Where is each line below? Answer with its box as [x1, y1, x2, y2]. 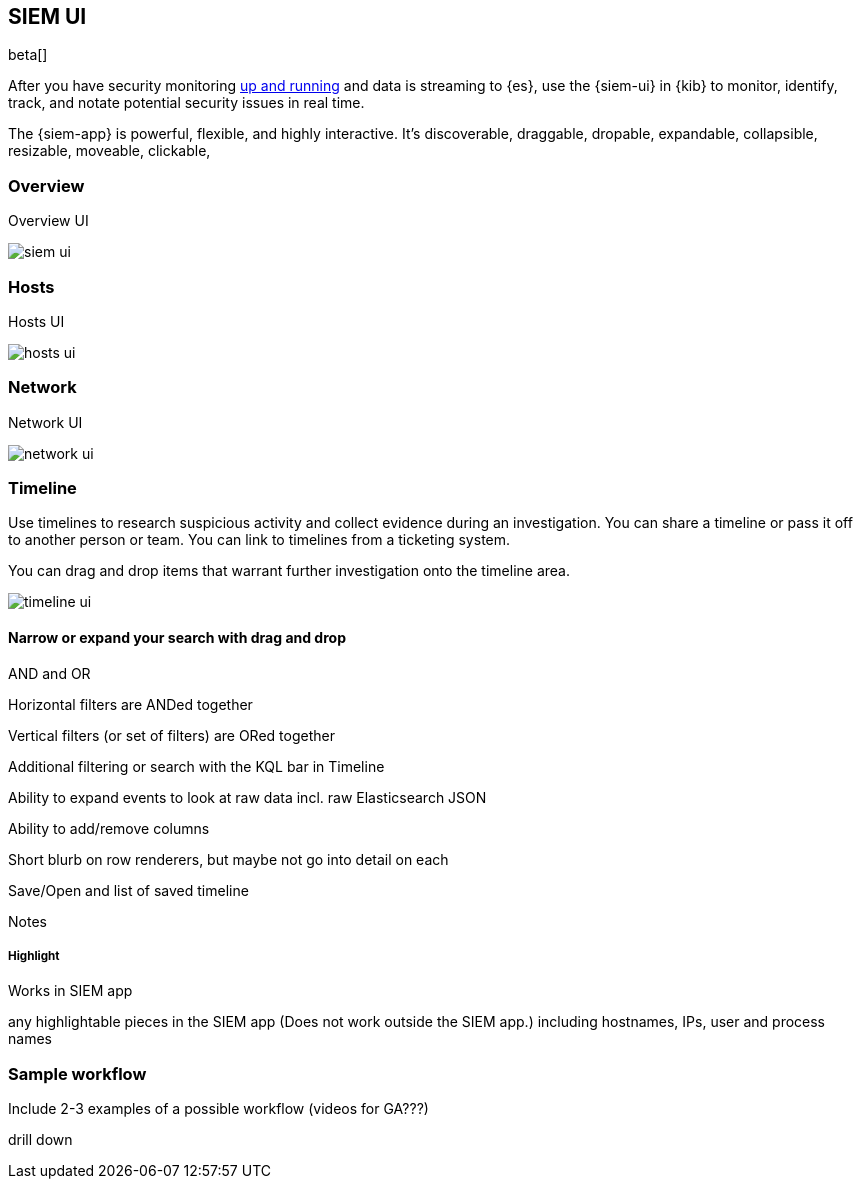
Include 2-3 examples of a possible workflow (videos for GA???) [8, 1100, 429, 1118]
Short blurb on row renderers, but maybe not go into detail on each [8, 850, 449, 868]
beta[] [8, 46, 48, 64]
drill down [8, 1131, 73, 1149]
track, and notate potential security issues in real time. [8, 94, 365, 112]
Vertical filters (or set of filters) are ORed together [8, 726, 335, 744]
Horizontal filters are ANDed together [8, 695, 253, 713]
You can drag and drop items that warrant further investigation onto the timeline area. [8, 562, 570, 580]
